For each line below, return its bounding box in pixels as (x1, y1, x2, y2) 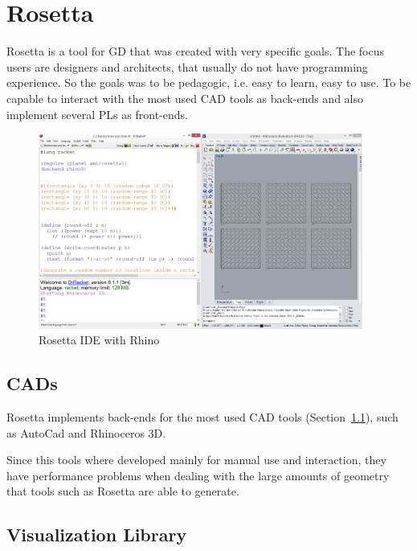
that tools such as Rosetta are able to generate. (6, 483, 239, 500)
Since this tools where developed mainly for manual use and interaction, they (6, 451, 386, 468)
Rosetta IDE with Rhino (39, 331, 160, 348)
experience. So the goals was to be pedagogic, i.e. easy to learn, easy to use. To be (6, 74, 411, 91)
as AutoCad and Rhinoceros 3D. (6, 424, 166, 441)
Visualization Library (6, 522, 187, 547)
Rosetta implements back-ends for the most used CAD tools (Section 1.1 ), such (6, 409, 399, 426)
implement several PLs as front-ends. (6, 105, 188, 122)
